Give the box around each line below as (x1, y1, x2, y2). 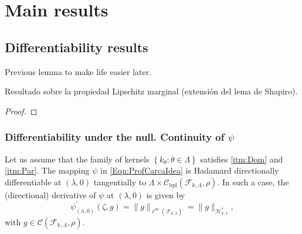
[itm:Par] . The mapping (5, 164, 90, 177)
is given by (146, 188, 185, 201)
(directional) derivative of (5, 188, 96, 201)
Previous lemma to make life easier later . (5, 65, 152, 77)
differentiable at (5, 175, 62, 188)
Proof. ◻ (5, 104, 38, 117)
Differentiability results (5, 38, 148, 56)
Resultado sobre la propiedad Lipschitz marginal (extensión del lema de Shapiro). (5, 85, 298, 97)
